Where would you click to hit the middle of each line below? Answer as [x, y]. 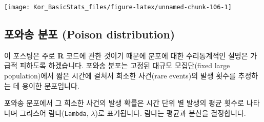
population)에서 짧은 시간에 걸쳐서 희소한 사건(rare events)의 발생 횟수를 [120, 76]
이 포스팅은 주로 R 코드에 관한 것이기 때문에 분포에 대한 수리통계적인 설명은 [126, 55]
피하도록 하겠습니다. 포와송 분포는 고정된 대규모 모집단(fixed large [125, 65]
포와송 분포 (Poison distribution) [90, 34]
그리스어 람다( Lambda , [54, 113]
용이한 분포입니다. [51, 85]
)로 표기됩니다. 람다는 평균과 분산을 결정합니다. [170, 113]
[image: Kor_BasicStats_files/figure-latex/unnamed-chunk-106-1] [118, 7]
